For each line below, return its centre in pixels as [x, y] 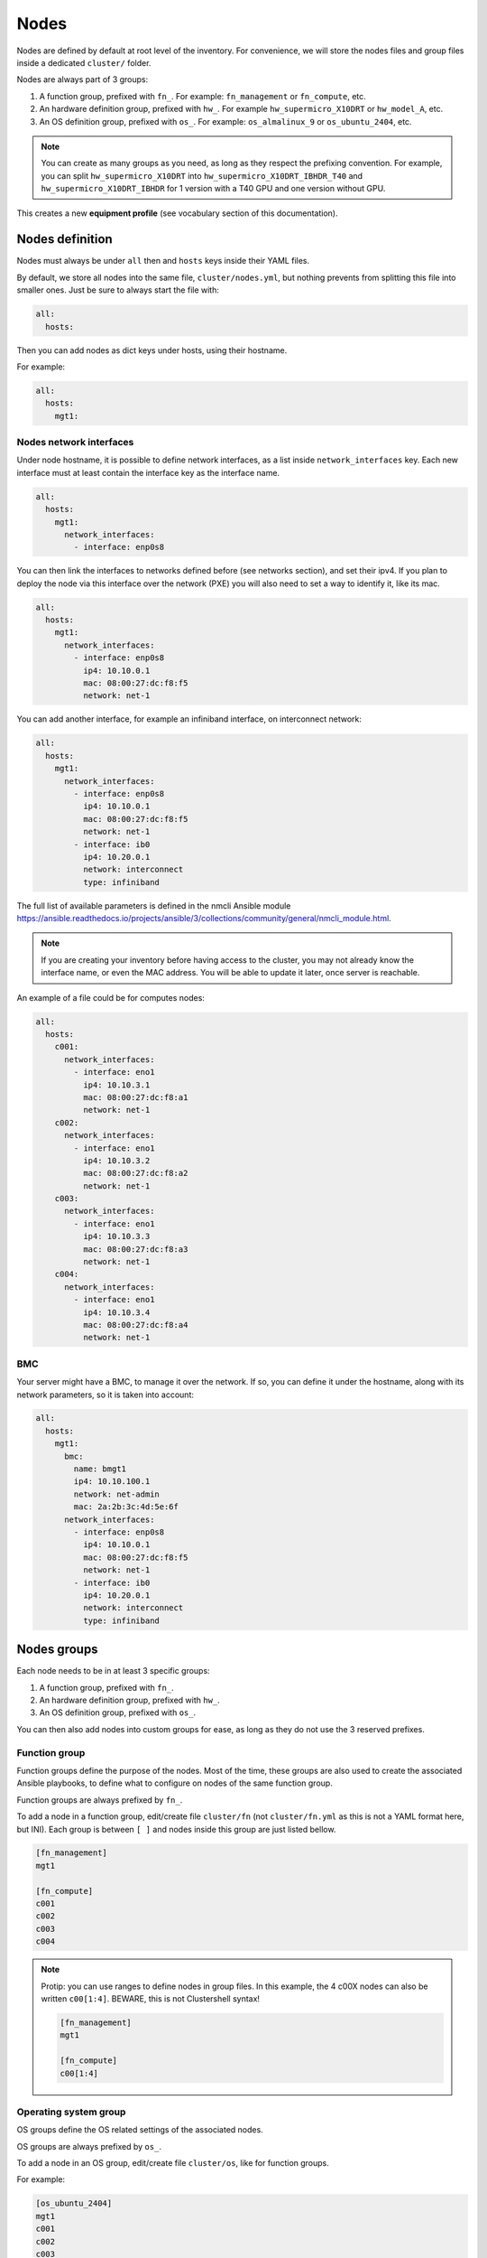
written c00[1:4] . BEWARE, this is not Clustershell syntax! [151, 1998]
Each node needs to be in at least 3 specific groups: [114, 1671]
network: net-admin [116, 1494]
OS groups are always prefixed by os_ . [89, 2146]
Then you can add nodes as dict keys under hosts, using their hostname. [152, 350]
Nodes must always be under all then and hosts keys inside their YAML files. [163, 261]
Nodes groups [57, 1650]
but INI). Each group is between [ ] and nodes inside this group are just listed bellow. [176, 1829]
